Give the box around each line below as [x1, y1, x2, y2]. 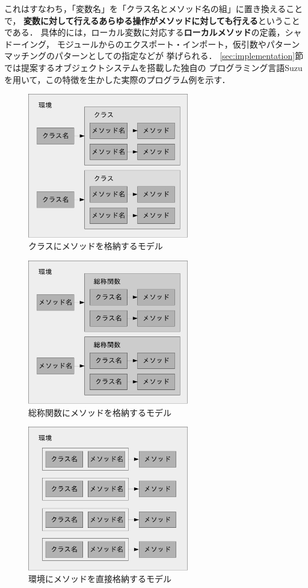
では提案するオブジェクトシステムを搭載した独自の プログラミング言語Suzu [4, 61, 303, 73]
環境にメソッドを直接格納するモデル [28, 572, 171, 585]
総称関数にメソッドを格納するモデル [28, 406, 171, 418]
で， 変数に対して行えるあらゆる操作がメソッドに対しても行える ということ [4, 14, 300, 26]
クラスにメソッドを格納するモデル [28, 240, 163, 252]
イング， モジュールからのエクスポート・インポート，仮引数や [20, 37, 266, 50]
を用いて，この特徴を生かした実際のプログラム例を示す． [4, 73, 230, 85]
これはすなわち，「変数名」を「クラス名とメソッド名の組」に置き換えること [4, 2, 303, 14]
